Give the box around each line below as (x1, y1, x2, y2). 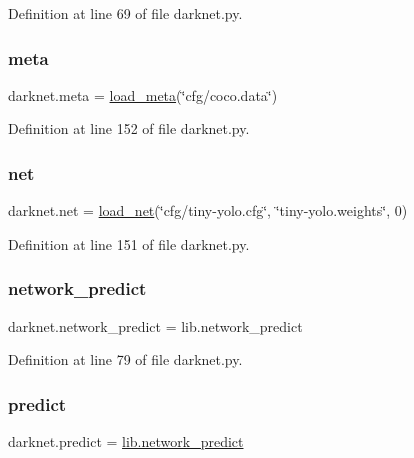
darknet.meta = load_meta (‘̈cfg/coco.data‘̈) (8, 84, 278, 105)
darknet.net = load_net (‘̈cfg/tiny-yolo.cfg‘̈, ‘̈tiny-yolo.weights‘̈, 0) (8, 200, 408, 221)
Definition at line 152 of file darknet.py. (8, 118, 250, 139)
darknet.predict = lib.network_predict (8, 431, 244, 452)
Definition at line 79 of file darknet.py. (8, 349, 243, 370)
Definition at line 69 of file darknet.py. (8, 3, 243, 23)
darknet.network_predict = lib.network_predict (8, 315, 303, 336)
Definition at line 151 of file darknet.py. (8, 233, 250, 254)
